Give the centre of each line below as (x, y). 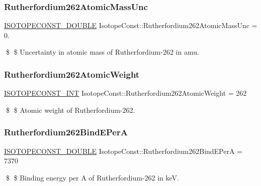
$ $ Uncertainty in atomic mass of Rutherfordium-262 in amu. (102, 52)
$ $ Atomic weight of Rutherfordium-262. (70, 110)
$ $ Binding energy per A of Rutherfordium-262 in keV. (92, 177)
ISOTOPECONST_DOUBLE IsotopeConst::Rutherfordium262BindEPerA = (123, 151)
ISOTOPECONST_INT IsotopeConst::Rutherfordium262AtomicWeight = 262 (125, 93)
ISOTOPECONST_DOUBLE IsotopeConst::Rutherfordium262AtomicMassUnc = (131, 25)
